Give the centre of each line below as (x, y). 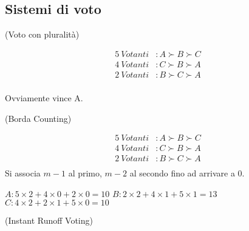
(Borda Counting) (38, 118)
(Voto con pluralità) (42, 34)
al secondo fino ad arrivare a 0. (187, 173)
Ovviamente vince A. (44, 97)
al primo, (85, 173)
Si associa (23, 173)
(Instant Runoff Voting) (49, 220)
